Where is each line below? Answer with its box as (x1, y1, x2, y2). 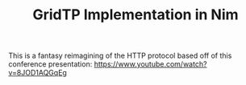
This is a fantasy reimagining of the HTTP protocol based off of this (8, 51, 232, 61)
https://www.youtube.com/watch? (94, 59, 207, 69)
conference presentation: (8, 59, 93, 69)
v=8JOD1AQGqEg (8, 68, 67, 78)
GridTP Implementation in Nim (31, 6, 240, 24)
